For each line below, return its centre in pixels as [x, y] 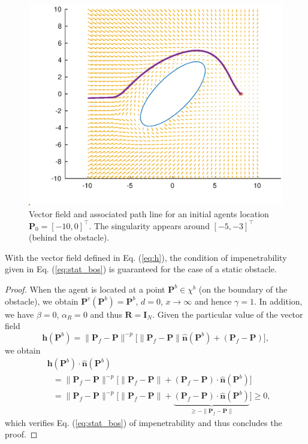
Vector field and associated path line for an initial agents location [149, 213]
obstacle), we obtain [42, 301]
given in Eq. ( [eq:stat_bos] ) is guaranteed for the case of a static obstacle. [141, 269]
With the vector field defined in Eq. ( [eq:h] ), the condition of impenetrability [146, 257]
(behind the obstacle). [69, 237]
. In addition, [278, 301]
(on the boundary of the [243, 289]
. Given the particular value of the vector [228, 314]
